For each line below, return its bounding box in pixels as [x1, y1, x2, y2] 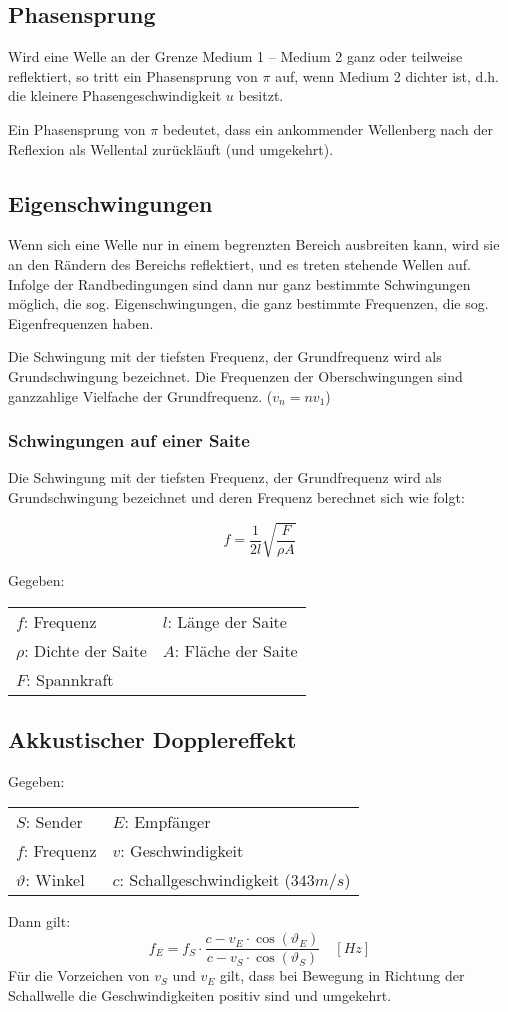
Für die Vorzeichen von [8, 965, 150, 986]
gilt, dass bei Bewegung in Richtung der [219, 965, 465, 986]
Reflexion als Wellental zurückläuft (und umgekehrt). [8, 138, 334, 159]
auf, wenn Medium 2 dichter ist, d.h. [275, 65, 499, 86]
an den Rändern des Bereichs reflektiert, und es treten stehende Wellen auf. [8, 253, 471, 274]
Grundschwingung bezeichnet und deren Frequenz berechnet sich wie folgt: [8, 486, 465, 507]
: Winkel [25, 868, 85, 892]
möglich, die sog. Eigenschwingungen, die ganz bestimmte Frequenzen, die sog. [8, 293, 489, 314]
